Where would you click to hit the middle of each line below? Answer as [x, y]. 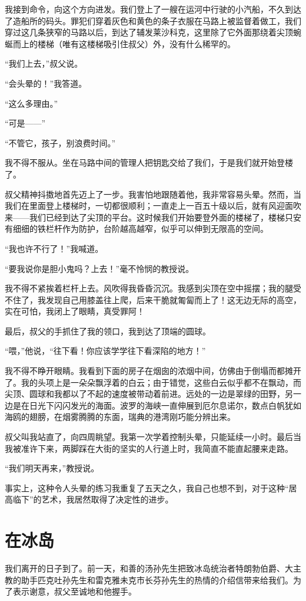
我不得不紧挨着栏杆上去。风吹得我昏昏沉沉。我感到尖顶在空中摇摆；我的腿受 [153, 288]
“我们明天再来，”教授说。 [52, 468]
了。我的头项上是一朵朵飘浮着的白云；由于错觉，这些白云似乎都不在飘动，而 [153, 382]
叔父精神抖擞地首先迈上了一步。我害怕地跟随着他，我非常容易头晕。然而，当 [153, 194]
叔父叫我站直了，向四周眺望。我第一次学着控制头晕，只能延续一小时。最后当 [153, 437]
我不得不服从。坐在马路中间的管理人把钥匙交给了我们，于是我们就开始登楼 [149, 162]
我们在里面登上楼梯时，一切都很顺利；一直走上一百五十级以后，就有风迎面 [149, 206]
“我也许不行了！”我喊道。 [54, 248]
